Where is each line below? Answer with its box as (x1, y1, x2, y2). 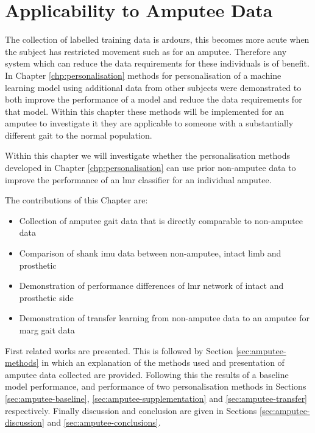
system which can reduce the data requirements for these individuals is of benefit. (5, 57, 310, 70)
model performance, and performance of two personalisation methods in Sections (5, 380, 306, 393)
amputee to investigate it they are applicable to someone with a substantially (5, 117, 294, 129)
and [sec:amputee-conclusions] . (47, 416, 161, 429)
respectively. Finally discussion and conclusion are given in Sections (5, 404, 257, 417)
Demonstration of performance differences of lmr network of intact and (19, 279, 284, 292)
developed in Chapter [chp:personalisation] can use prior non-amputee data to (5, 161, 296, 174)
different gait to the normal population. (5, 128, 152, 141)
